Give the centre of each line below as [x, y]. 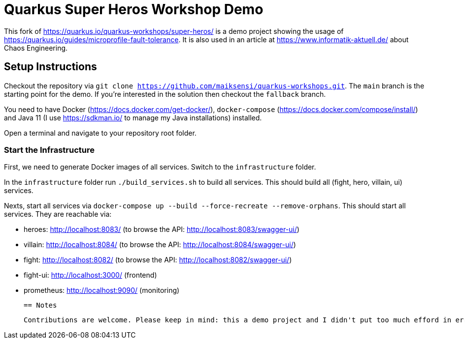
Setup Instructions [50, 67]
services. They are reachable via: [58, 214]
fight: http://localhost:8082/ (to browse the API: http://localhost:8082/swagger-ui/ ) [158, 260]
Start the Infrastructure [49, 150]
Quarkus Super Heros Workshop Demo [134, 9]
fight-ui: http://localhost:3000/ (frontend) [90, 275]
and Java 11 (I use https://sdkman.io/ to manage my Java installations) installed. [133, 117]
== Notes [40, 305]
